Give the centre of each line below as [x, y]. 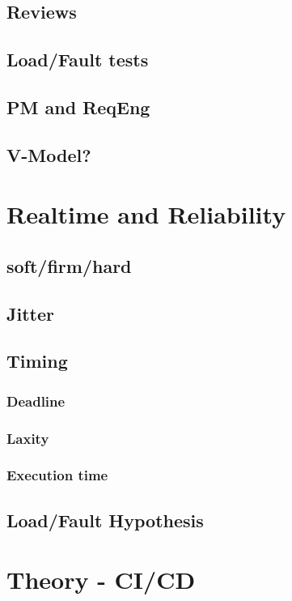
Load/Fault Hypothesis [105, 520]
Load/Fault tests [78, 60]
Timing [37, 361]
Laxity [28, 438]
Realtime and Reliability [146, 214]
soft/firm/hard [69, 265]
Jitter [30, 313]
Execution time [57, 475]
